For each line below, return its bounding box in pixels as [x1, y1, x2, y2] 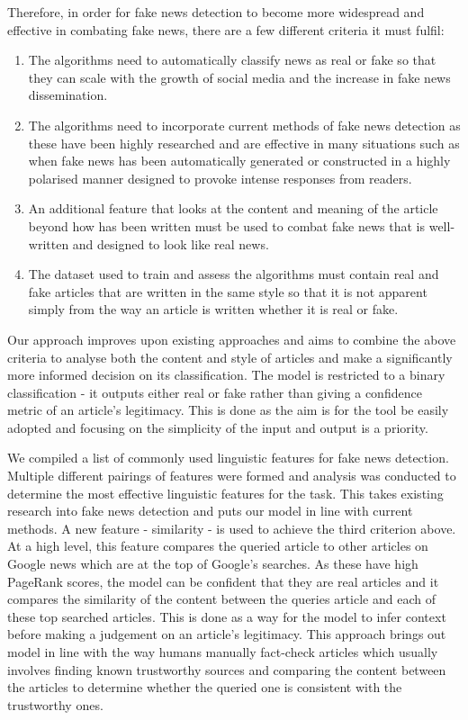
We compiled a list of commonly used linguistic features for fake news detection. [7, 448, 449, 467]
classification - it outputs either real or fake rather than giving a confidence [7, 382, 422, 401]
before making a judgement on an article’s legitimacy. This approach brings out [7, 625, 446, 643]
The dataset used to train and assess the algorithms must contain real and [28, 265, 439, 283]
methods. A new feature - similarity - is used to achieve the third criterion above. [7, 518, 456, 537]
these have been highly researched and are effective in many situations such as [28, 133, 460, 152]
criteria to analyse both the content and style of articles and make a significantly [7, 347, 453, 366]
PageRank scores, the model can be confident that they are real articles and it [7, 571, 439, 590]
